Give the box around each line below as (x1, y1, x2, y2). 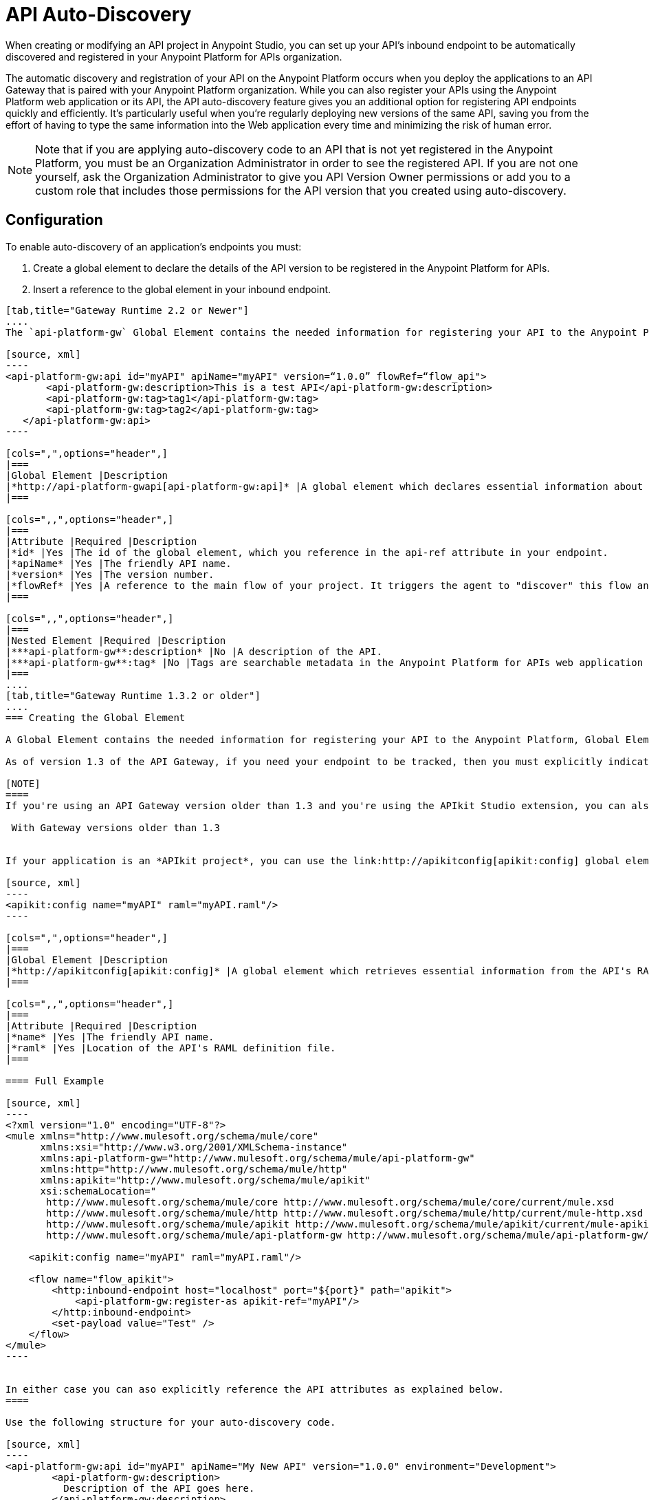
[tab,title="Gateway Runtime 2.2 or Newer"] (5, 304, 250, 316)
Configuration (5, 211, 103, 229)
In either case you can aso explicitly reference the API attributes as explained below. (5, 1383, 504, 1395)
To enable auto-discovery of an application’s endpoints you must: (5, 240, 302, 253)
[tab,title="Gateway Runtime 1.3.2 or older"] (5, 689, 261, 701)
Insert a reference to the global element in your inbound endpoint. (33, 283, 331, 295)
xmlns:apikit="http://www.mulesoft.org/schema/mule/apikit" (40, 1174, 371, 1186)
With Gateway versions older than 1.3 (11, 822, 220, 833)
